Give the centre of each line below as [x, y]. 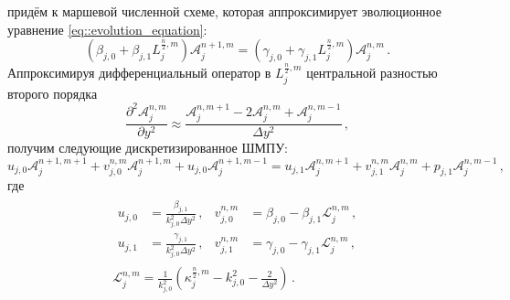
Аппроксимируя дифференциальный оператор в [139, 73]
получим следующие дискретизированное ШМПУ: [148, 148]
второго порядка [53, 93]
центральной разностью [372, 73]
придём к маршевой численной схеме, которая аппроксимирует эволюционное [224, 11]
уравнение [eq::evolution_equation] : [107, 29]
